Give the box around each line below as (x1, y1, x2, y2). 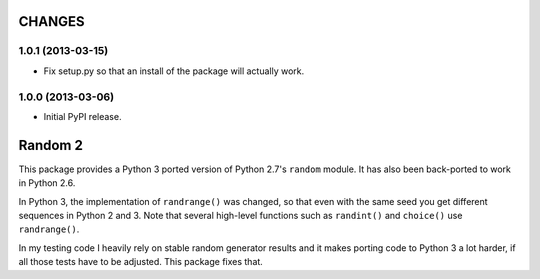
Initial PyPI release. (43, 110, 122, 122)
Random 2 (18, 136, 84, 154)
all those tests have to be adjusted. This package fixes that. (18, 256, 264, 268)
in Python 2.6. (18, 177, 76, 189)
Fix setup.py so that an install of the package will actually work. (43, 65, 305, 77)
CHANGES (18, 13, 85, 30)
